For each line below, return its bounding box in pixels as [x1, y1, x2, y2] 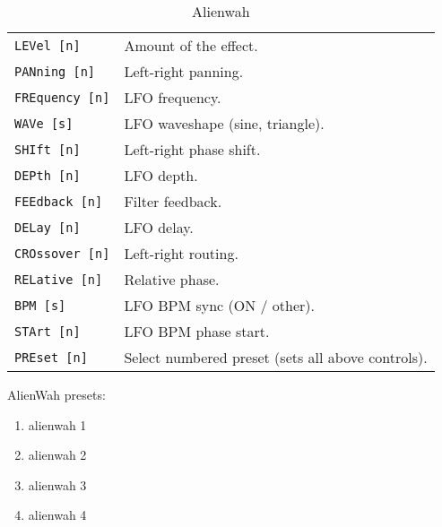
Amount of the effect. [124, 35, 258, 56]
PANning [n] [14, 64, 96, 79]
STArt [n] [14, 324, 81, 339]
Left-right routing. [124, 243, 238, 263]
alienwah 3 [28, 475, 87, 494]
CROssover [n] [14, 246, 110, 261]
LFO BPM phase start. [124, 321, 270, 341]
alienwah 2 [28, 445, 87, 464]
